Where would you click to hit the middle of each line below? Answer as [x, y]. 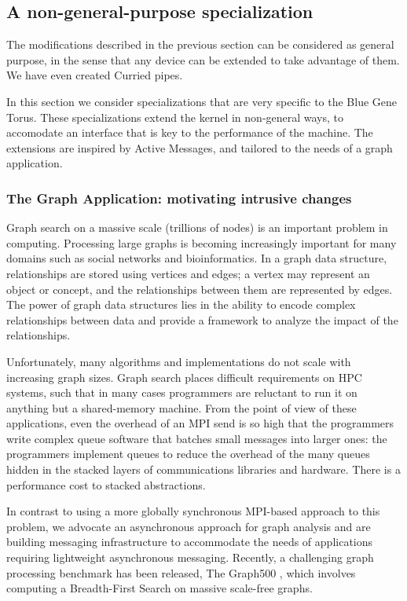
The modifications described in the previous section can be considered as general [200, 44]
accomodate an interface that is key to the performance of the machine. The [190, 132]
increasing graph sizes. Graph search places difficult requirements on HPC [184, 377]
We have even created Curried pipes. [95, 75]
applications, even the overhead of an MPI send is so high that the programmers [200, 423]
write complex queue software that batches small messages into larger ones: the [197, 438]
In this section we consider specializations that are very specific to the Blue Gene [202, 101]
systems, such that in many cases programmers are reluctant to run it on [182, 392]
